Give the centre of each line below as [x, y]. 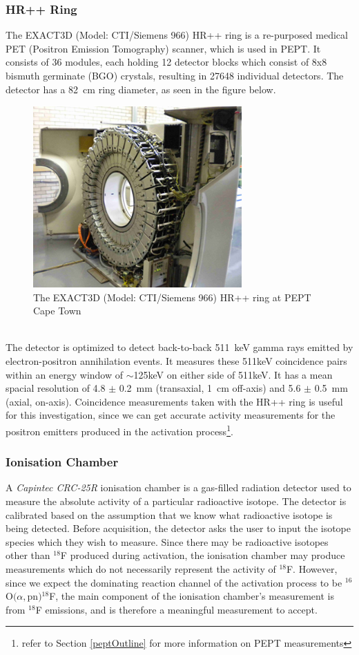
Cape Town [57, 311]
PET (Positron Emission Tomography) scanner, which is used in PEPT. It [163, 48]
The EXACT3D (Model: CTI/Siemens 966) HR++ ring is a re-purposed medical [177, 35]
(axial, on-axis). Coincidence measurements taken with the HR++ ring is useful [174, 401]
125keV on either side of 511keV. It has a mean [233, 374]
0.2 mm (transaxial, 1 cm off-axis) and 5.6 [210, 388]
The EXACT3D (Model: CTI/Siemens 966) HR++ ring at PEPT [172, 297]
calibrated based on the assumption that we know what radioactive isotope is [169, 514]
